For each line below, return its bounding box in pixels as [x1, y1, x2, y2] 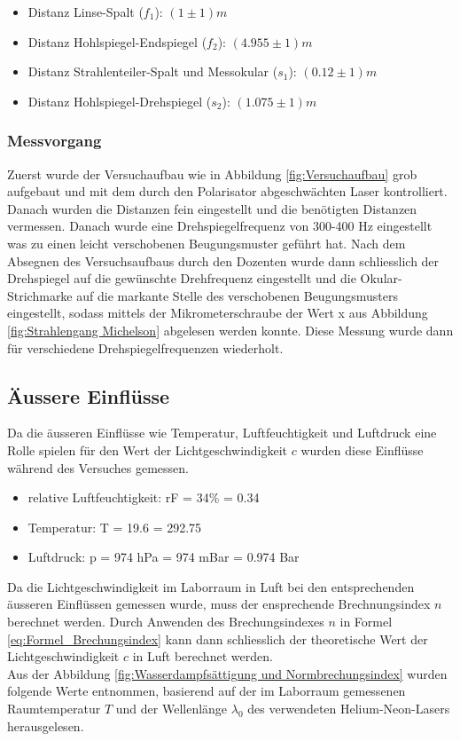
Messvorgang [7, 130, 102, 152]
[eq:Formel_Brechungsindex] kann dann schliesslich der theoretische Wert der [7, 629, 428, 648]
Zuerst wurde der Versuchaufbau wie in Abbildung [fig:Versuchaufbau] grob [7, 164, 417, 183]
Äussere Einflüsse [7, 382, 170, 409]
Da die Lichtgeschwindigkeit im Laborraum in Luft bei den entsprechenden [7, 577, 415, 595]
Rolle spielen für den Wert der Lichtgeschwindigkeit [7, 440, 288, 459]
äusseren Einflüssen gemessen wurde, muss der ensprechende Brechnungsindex [7, 595, 431, 613]
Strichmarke [7, 286, 73, 304]
